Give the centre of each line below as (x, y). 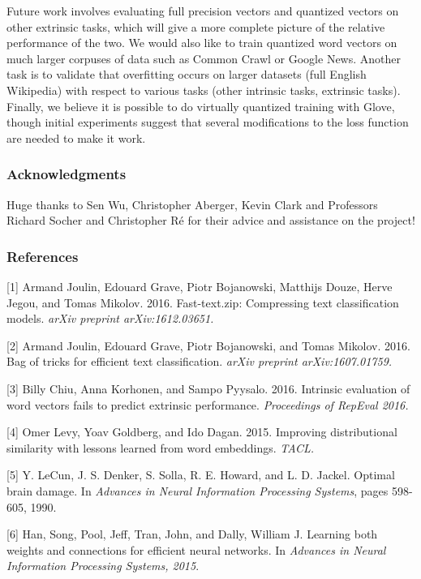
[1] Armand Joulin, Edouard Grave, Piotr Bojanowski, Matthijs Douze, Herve (200, 286)
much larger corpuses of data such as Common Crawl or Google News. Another (204, 58)
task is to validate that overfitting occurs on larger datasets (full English (187, 74)
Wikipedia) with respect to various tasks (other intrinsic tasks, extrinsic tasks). (204, 90)
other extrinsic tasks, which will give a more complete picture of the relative (196, 26)
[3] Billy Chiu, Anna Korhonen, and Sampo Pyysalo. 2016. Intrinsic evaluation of (208, 388)
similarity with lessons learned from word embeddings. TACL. (161, 447)
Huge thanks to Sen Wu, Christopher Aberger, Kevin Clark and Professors (192, 204)
